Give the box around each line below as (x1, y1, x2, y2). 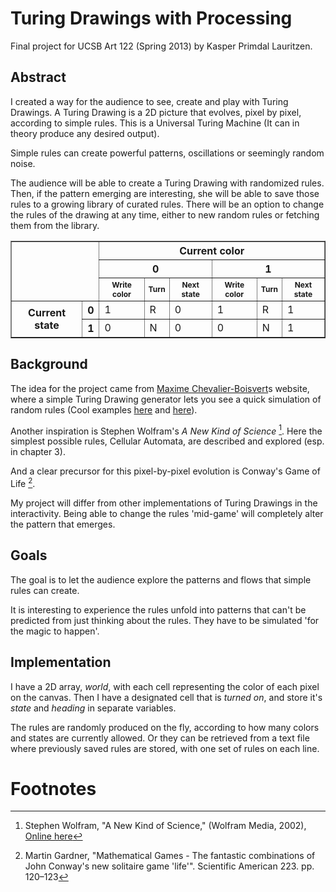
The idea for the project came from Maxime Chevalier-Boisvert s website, (10, 382, 310, 394)
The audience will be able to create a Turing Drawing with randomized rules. (10, 177, 325, 189)
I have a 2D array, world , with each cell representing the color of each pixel (10, 680, 320, 692)
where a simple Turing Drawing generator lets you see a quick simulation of (10, 393, 322, 405)
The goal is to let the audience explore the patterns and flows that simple (10, 573, 312, 586)
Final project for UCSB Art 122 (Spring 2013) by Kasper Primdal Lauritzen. (10, 40, 313, 52)
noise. (10, 157, 36, 169)
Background (10, 356, 88, 373)
